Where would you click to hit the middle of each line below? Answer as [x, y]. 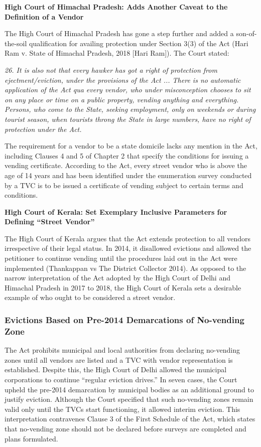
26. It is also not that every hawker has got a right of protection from [111, 69]
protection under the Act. [43, 129]
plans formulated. [31, 438]
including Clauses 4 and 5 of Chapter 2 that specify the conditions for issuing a [127, 155]
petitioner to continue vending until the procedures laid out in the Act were [121, 258]
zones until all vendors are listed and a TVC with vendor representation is [119, 359]
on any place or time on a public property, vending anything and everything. [122, 99]
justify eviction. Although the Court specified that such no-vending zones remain [129, 399]
